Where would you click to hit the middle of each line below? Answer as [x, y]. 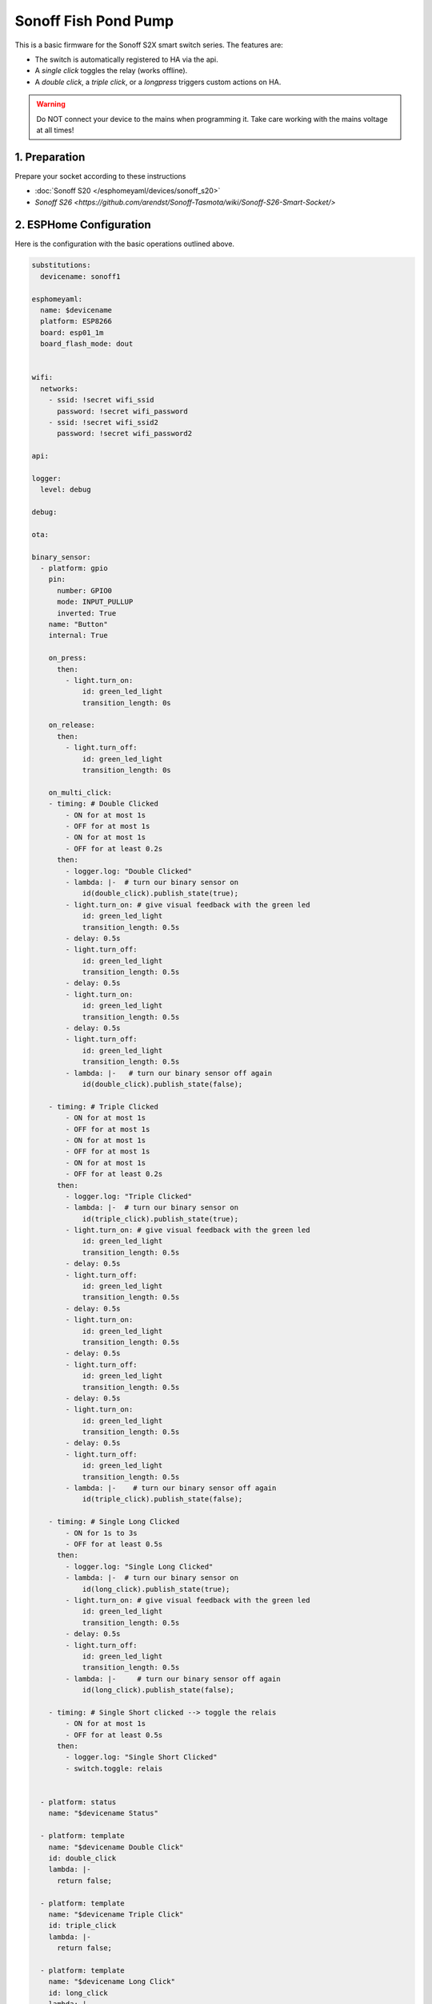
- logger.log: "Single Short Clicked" [141, 1757]
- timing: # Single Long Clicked [114, 1522]
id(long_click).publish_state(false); [158, 1690]
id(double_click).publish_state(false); [162, 1084]
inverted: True [87, 613]
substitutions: [61, 265]
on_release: [72, 725]
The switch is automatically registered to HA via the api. [127, 59]
